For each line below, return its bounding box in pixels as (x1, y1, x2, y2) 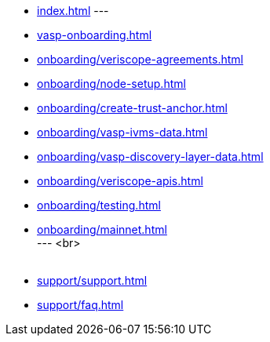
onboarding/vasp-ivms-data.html (37, 126, 208, 139)
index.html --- (37, 4, 109, 17)
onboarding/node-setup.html (37, 77, 186, 90)
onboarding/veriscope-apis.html (37, 174, 203, 187)
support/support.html (37, 274, 148, 287)
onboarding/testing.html (37, 198, 161, 212)
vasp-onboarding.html (37, 28, 152, 42)
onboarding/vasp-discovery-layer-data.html (37, 150, 264, 163)
